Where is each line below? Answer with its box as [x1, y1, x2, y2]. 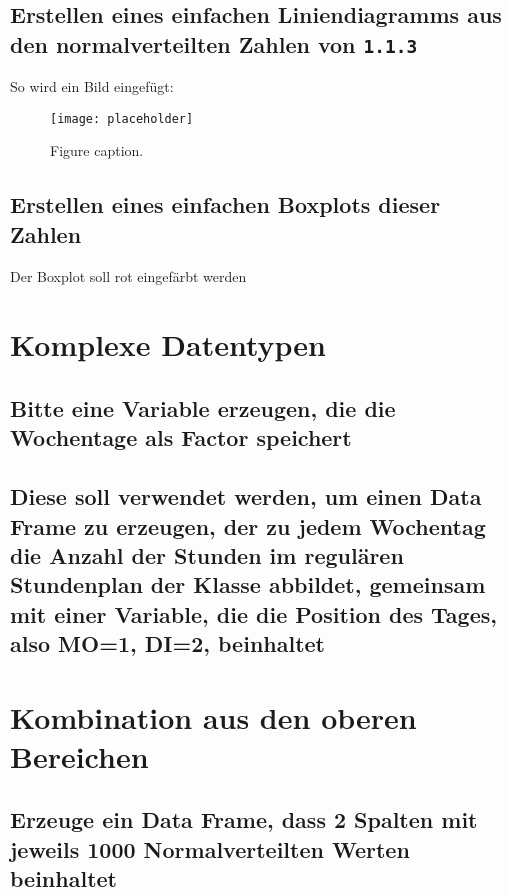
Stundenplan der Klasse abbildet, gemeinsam [10, 569, 486, 600]
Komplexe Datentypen [10, 324, 326, 365]
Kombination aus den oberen [10, 696, 417, 737]
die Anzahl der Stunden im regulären [10, 539, 404, 570]
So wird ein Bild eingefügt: [10, 76, 174, 97]
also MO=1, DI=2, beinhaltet [10, 628, 325, 659]
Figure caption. [50, 140, 144, 161]
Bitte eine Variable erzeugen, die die [10, 392, 396, 423]
